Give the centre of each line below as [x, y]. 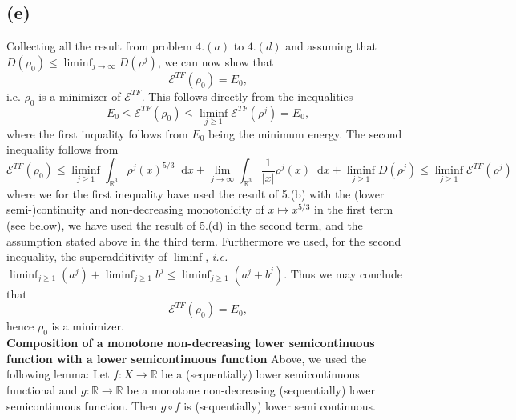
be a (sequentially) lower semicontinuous [260, 374]
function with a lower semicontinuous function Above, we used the [187, 358]
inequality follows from [62, 149]
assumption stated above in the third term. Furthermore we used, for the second [204, 240]
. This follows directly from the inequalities [247, 96]
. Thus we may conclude [343, 273]
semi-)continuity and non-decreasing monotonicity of [135, 209]
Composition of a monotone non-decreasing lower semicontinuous [191, 343]
